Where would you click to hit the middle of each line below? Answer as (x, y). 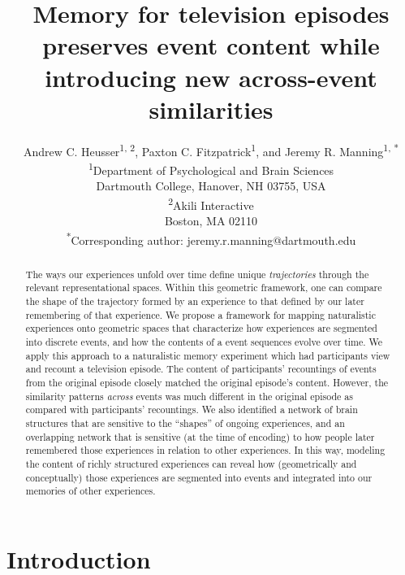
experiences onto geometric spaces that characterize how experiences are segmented (201, 328)
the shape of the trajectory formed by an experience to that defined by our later (195, 301)
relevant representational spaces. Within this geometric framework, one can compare (204, 287)
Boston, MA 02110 (211, 221)
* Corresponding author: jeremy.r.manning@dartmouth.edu (211, 238)
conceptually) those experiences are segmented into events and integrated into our (199, 477)
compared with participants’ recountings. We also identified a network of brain (192, 409)
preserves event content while (211, 45)
